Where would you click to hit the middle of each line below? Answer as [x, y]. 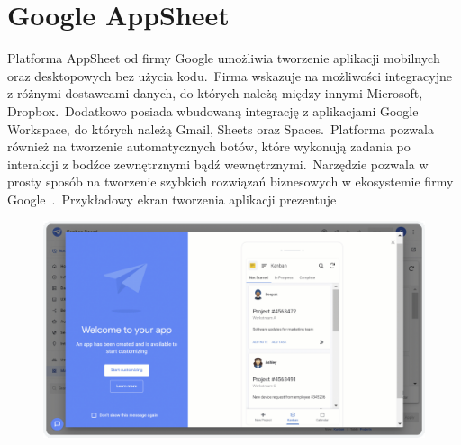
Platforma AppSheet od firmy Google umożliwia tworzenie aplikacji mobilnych [224, 58]
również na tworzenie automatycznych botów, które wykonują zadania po [209, 146]
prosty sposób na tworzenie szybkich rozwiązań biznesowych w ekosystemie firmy [230, 182]
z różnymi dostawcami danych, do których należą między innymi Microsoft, [215, 93]
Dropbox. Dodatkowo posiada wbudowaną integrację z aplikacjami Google [213, 110]
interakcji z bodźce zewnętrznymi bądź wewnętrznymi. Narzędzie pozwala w [218, 163]
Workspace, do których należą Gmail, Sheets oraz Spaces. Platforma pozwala [221, 128]
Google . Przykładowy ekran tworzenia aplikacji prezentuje [172, 199]
